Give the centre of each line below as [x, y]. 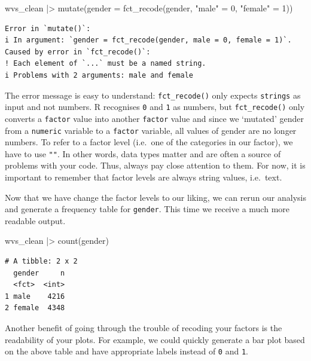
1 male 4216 [35, 296]
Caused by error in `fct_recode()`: [78, 52]
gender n [39, 273]
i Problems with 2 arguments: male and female [99, 75]
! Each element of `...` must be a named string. [106, 64]
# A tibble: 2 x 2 [41, 261]
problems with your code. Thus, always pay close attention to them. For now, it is [155, 165]
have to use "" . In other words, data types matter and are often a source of [143, 153]
